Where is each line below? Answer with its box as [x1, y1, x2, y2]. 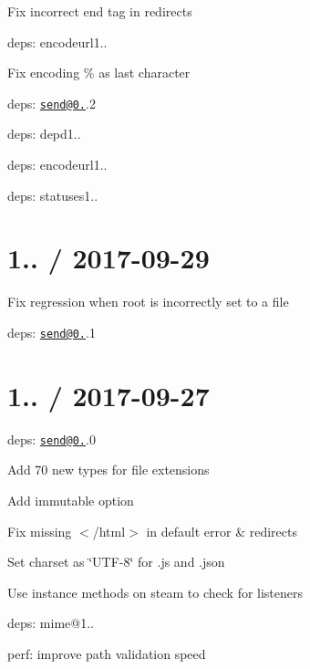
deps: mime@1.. [7, 613, 94, 632]
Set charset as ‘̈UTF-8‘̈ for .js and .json [7, 552, 225, 571]
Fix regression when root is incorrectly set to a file [7, 292, 289, 311]
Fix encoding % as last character [7, 63, 191, 82]
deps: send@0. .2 [7, 93, 96, 112]
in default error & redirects [146, 521, 297, 540]
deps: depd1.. [7, 124, 81, 143]
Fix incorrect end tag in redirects [7, 2, 192, 20]
